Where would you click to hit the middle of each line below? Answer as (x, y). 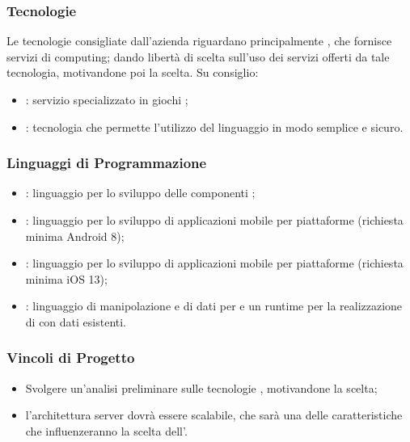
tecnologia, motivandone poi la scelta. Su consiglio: (133, 72)
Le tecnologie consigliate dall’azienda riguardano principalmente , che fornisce (199, 41)
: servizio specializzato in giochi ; (107, 99)
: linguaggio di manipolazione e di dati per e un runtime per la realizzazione (214, 306)
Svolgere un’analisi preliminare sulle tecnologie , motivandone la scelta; (201, 387)
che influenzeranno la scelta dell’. (106, 430)
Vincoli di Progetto (71, 358)
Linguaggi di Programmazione (107, 163)
